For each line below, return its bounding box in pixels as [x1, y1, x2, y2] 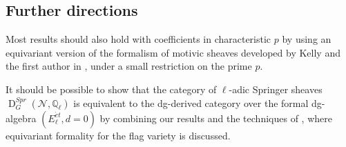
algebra [6, 110, 37, 125]
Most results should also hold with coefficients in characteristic [6, 32, 271, 46]
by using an [282, 32, 331, 46]
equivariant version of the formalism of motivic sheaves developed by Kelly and [6, 45, 340, 59]
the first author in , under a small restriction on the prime [6, 59, 252, 73]
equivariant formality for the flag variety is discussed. [6, 128, 231, 142]
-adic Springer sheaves [229, 81, 323, 96]
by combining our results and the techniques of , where [99, 110, 332, 125]
